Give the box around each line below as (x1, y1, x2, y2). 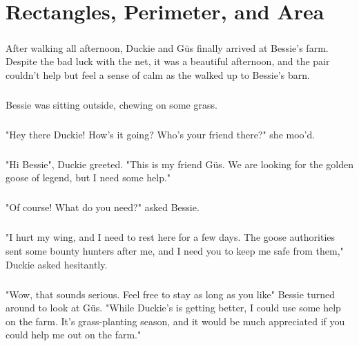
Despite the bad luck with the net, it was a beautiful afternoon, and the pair (6, 54, 330, 69)
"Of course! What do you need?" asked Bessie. (6, 200, 200, 215)
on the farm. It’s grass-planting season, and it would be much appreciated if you (6, 313, 345, 328)
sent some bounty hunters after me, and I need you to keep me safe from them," (6, 243, 344, 257)
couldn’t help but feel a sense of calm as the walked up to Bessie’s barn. (6, 67, 310, 82)
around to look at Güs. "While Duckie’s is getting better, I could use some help (6, 300, 341, 315)
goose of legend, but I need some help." (6, 170, 171, 185)
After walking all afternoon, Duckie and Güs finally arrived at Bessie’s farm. (6, 40, 329, 55)
